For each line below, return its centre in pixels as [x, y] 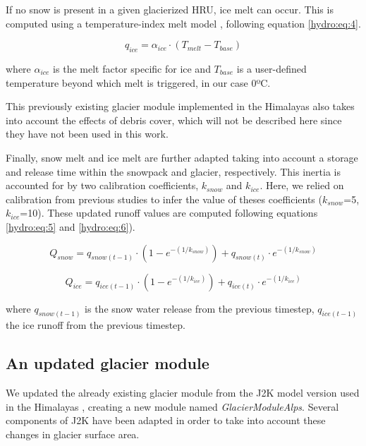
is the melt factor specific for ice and [132, 68]
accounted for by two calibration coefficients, [102, 185]
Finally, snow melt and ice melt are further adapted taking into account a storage [182, 157]
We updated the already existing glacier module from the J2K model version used [183, 393]
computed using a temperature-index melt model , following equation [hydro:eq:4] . [183, 23]
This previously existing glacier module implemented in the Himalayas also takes [180, 106]
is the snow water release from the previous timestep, [200, 308]
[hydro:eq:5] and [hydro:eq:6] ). [71, 226]
